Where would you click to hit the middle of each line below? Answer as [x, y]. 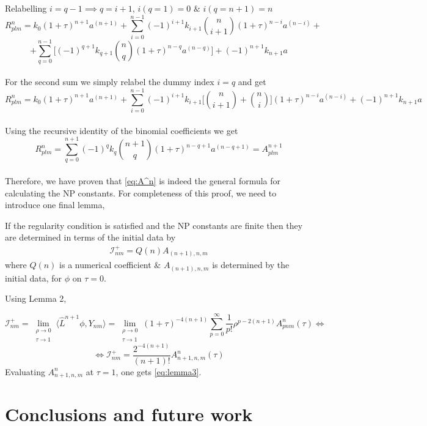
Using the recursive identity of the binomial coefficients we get [122, 130]
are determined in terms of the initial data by [90, 237]
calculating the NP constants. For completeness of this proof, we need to [141, 192]
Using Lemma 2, [36, 298]
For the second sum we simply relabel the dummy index [110, 82]
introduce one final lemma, [55, 205]
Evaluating [25, 371]
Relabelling [26, 8]
